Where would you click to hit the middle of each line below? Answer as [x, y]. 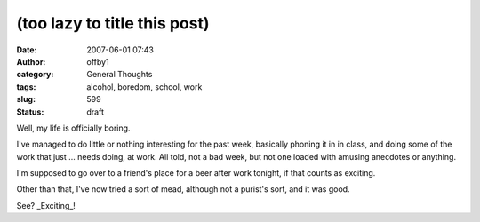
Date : [27, 50]
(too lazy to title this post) [113, 23]
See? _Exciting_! [46, 205]
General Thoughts [120, 75]
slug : [26, 99]
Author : [31, 61]
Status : [30, 112]
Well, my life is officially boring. [73, 128]
